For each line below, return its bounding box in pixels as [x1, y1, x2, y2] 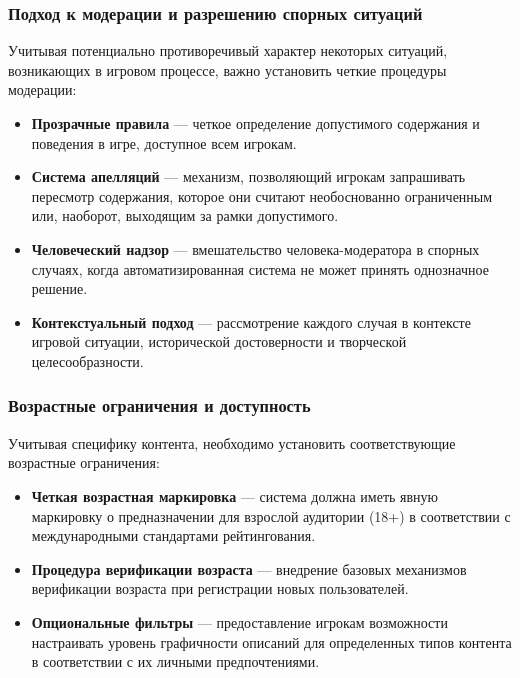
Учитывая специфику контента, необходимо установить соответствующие [8, 432, 456, 453]
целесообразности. [31, 350, 144, 371]
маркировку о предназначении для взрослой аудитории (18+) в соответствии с [31, 505, 511, 526]
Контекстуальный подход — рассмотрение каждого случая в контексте [31, 311, 471, 332]
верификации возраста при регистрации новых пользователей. [31, 578, 409, 599]
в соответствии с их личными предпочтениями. [31, 651, 320, 672]
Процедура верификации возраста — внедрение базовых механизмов [31, 558, 467, 579]
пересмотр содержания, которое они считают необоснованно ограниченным [31, 185, 493, 206]
